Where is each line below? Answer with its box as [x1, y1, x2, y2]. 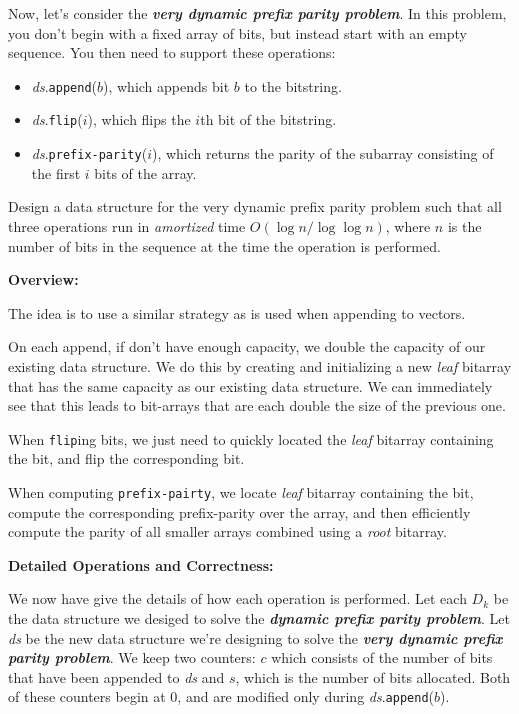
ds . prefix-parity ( [31, 143, 148, 164]
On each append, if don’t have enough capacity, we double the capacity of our [8, 336, 486, 357]
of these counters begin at [8, 686, 166, 707]
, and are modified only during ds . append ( [177, 686, 434, 707]
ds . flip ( [31, 109, 83, 130]
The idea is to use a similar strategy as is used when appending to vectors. [8, 302, 466, 323]
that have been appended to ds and [8, 666, 225, 687]
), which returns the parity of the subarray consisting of [151, 143, 494, 164]
